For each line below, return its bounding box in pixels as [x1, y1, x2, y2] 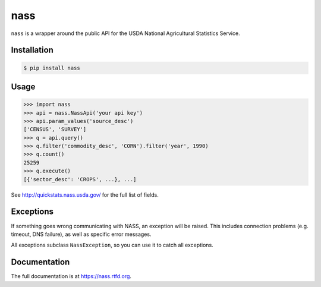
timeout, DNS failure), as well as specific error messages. [11, 231, 152, 238]
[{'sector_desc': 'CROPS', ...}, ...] [23, 176, 137, 182]
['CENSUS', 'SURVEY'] [23, 126, 87, 133]
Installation [11, 45, 53, 55]
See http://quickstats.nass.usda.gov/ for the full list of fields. [11, 191, 159, 198]
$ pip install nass [23, 64, 80, 71]
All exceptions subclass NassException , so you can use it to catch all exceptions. [11, 241, 213, 249]
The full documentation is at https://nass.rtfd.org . [11, 273, 132, 280]
